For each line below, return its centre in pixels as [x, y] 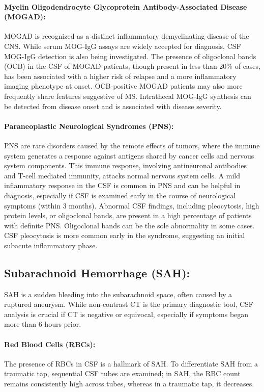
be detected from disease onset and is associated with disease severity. [113, 106]
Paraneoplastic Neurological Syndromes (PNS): [89, 126]
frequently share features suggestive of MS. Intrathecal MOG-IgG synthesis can [128, 96]
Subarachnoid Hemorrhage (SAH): [97, 272]
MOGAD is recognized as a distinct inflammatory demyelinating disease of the [127, 36]
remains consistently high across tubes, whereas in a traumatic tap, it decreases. [129, 384]
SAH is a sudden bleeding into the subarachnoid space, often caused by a [118, 294]
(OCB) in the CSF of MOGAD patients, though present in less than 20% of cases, [132, 66]
